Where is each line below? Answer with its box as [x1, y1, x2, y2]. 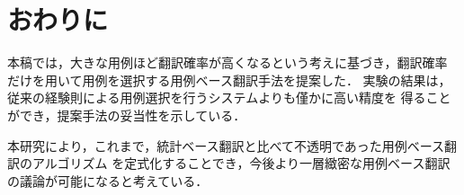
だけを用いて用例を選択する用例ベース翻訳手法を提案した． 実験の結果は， [7, 70, 451, 89]
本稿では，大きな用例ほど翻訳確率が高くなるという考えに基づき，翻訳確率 [7, 53, 448, 72]
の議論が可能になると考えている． [7, 171, 209, 190]
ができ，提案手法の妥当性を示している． [7, 105, 246, 124]
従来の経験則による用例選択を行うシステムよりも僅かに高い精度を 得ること [7, 88, 451, 107]
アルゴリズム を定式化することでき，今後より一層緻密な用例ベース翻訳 [31, 154, 451, 173]
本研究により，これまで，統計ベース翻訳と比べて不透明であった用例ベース [7, 136, 445, 155]
